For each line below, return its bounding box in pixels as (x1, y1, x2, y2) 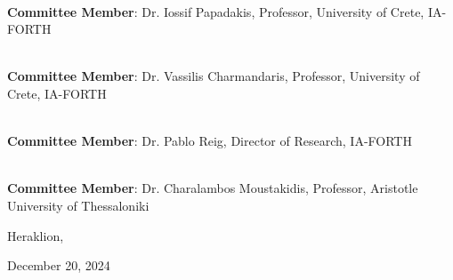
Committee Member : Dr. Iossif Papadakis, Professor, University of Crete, (7, 2, 425, 20)
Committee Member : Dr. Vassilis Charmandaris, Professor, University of (7, 67, 420, 85)
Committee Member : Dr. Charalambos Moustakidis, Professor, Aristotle (7, 179, 418, 197)
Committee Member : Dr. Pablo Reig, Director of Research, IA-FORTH (7, 132, 412, 150)
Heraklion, (7, 226, 64, 244)
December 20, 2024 (7, 256, 110, 275)
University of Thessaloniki (7, 196, 150, 214)
